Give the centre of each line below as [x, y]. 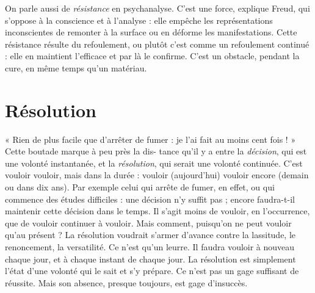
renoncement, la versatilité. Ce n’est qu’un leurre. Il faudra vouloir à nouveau [150, 247]
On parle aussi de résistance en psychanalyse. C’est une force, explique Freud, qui [157, 8]
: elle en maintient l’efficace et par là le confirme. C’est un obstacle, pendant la [152, 56]
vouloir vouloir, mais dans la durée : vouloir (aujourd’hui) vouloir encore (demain [157, 175]
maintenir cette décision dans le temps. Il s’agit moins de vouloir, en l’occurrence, [157, 211]
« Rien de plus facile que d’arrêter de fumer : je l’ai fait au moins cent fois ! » [150, 139]
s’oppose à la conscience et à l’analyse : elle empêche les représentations [139, 20]
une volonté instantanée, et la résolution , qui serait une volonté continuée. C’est [154, 163]
